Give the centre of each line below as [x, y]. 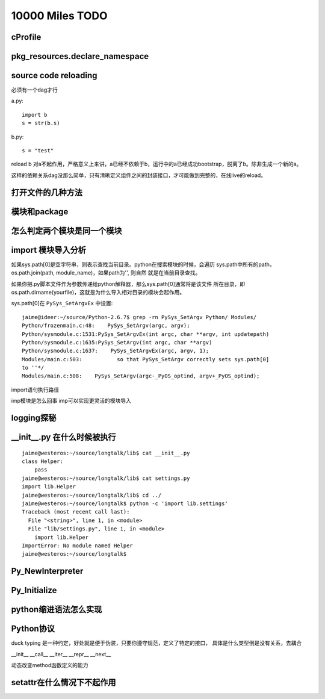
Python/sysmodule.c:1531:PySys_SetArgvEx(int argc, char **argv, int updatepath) [146, 334]
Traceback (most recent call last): [76, 512]
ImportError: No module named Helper [78, 545]
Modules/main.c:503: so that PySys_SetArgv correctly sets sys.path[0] [146, 359]
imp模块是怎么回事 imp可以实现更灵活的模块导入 [71, 401]
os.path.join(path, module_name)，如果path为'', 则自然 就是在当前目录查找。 [106, 273]
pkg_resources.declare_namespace [80, 56]
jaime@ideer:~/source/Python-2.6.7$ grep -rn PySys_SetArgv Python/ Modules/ [139, 317]
